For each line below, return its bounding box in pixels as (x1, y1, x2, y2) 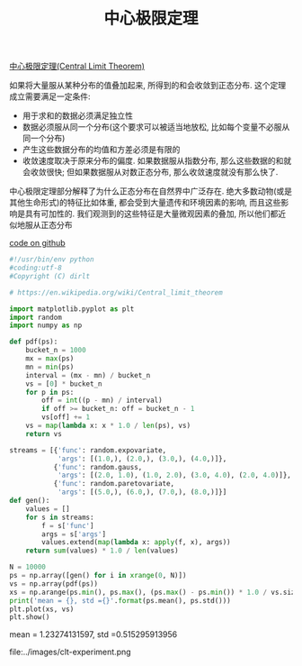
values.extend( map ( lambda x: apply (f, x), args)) (41, 538, 231, 547)
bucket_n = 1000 (25, 346, 87, 355)
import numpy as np (9, 321, 83, 330)
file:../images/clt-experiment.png (9, 646, 132, 658)
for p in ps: (25, 388, 75, 397)
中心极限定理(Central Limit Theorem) (9, 60, 146, 72)
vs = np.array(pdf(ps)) (9, 579, 99, 588)
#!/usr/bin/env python (9, 255, 94, 264)
